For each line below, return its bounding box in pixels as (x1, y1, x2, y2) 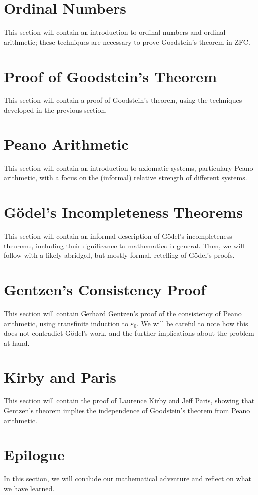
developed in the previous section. (4, 105, 107, 115)
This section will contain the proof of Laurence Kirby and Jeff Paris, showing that (4, 395, 255, 406)
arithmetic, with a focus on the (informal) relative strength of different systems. (4, 172, 247, 183)
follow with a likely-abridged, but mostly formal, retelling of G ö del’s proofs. (4, 250, 235, 260)
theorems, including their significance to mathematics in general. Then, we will (4, 240, 244, 250)
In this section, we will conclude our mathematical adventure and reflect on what (4, 473, 251, 484)
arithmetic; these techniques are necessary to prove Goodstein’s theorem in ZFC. (4, 36, 250, 47)
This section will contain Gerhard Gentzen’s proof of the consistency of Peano (4, 308, 242, 318)
